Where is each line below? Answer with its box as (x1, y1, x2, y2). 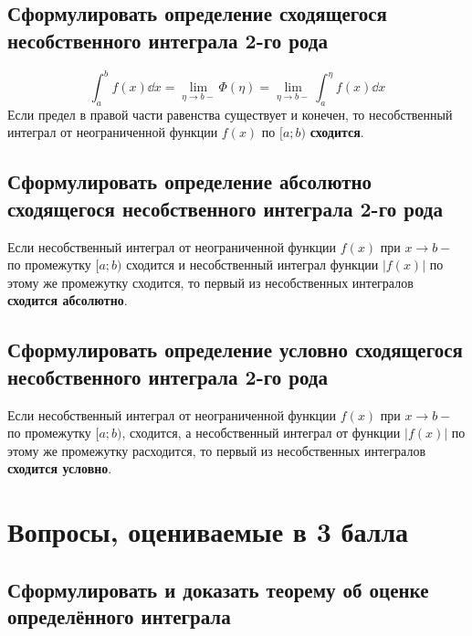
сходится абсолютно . (7, 291, 128, 310)
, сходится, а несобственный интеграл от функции (121, 423, 401, 442)
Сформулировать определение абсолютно (7, 167, 372, 196)
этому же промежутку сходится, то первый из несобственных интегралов (7, 272, 414, 291)
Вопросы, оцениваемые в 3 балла (7, 513, 409, 550)
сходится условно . (7, 459, 112, 478)
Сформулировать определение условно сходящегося (7, 335, 463, 364)
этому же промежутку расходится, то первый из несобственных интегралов (7, 440, 426, 460)
